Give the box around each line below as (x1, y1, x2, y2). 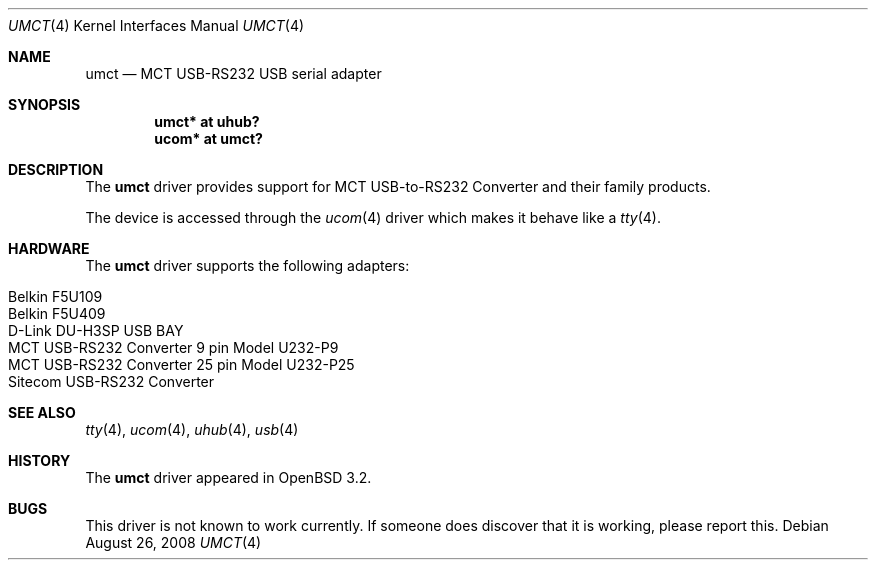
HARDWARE (8, 240, 90, 257)
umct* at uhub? (154, 113, 260, 130)
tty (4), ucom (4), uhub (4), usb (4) (85, 421, 299, 438)
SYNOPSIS (8, 96, 81, 113)
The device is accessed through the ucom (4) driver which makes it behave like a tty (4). (85, 209, 661, 226)
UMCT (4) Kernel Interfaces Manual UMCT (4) (8, 17, 305, 34)
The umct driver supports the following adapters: (85, 257, 410, 274)
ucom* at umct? (154, 130, 263, 147)
